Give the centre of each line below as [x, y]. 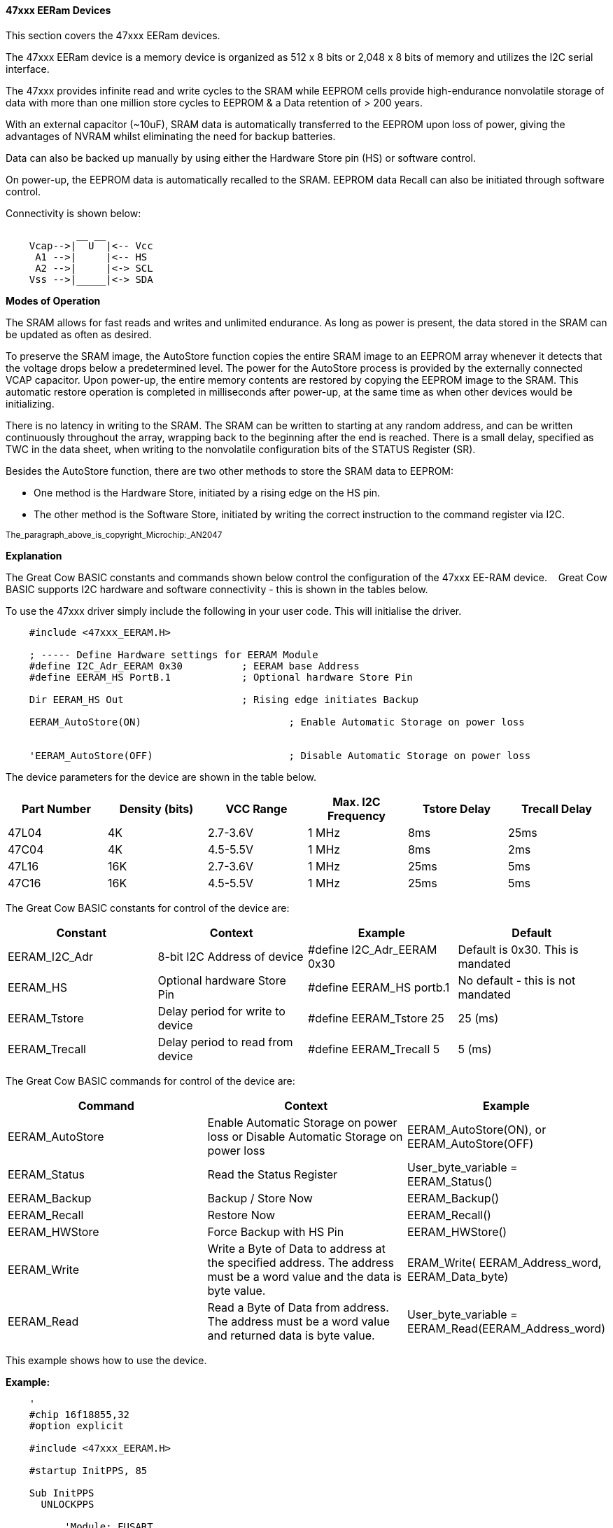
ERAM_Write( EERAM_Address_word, [504, 1262]
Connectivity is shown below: [73, 213]
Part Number [56, 808]
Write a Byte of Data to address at [296, 1248]
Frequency [356, 815]
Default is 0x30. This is [518, 949]
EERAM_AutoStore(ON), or [477, 1129]
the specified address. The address [301, 1262]
